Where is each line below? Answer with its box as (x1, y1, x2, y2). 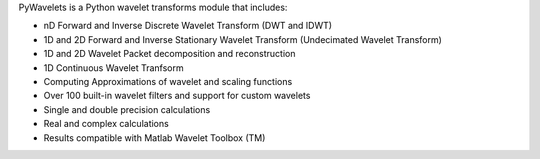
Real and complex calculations (43, 118, 169, 130)
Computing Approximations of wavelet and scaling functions (43, 75, 293, 87)
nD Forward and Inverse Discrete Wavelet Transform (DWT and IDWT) (43, 20, 333, 32)
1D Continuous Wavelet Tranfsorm (43, 61, 184, 74)
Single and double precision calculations (43, 103, 211, 115)
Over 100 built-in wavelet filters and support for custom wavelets (43, 90, 311, 102)
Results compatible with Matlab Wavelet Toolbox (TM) (43, 131, 266, 144)
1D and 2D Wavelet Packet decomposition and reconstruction (43, 48, 296, 60)
